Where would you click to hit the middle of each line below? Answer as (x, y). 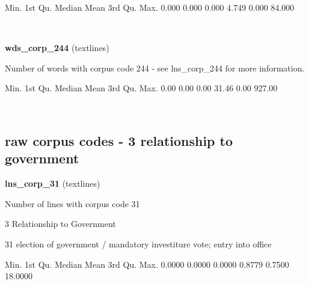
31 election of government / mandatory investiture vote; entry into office (138, 243)
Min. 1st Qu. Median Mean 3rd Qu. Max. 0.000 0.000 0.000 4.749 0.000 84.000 (150, 7)
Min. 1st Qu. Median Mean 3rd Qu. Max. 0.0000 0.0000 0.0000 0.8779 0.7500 (147, 264)
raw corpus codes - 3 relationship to (119, 140)
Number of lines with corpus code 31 (72, 203)
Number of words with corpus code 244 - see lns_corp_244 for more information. (155, 68)
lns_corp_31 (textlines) (53, 183)
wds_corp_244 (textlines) (57, 48)
